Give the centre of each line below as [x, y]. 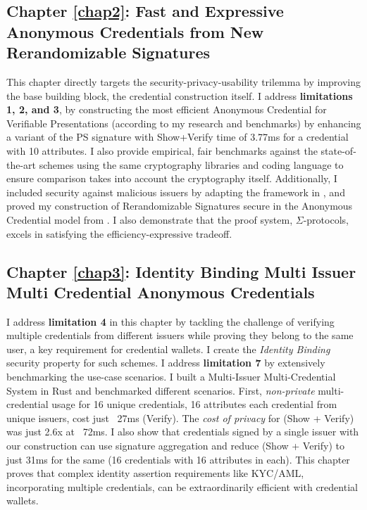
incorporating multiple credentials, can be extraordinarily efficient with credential [182, 486]
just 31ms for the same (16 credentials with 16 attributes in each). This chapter [178, 459]
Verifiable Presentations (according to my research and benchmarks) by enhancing [184, 123]
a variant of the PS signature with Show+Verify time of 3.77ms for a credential [178, 137]
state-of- [338, 150]
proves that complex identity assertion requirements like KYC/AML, [155, 473]
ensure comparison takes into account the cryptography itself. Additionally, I [172, 178]
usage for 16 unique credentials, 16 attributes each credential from [194, 404]
